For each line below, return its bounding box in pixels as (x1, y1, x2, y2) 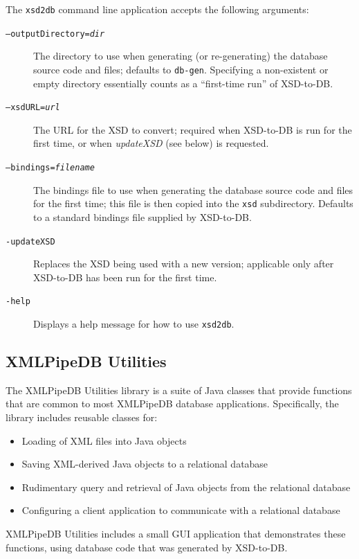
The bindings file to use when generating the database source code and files (33, 182, 353, 197)
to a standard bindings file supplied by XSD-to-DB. (33, 209, 252, 224)
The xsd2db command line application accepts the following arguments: (6, 2, 309, 16)
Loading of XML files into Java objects (21, 433, 187, 447)
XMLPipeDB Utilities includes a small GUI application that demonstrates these (6, 526, 346, 541)
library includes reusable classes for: (6, 410, 158, 425)
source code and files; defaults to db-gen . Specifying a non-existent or (33, 62, 329, 76)
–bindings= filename (6, 163, 95, 172)
